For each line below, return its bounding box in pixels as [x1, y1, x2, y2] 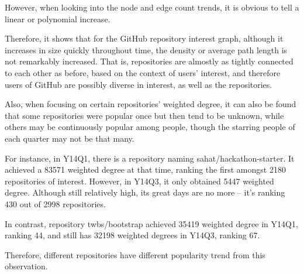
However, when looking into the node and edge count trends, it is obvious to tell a [5, 1, 299, 13]
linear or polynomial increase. [5, 12, 110, 25]
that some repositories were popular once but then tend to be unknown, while [5, 109, 284, 121]
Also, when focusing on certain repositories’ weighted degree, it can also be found [5, 98, 296, 110]
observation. [5, 260, 48, 272]
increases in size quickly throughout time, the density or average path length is [5, 43, 288, 56]
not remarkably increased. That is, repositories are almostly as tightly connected [5, 55, 293, 67]
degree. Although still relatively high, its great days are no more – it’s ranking [5, 186, 285, 198]
